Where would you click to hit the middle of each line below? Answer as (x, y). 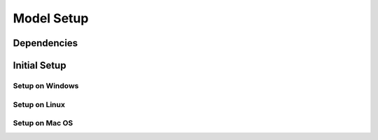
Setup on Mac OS (43, 123)
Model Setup (51, 18)
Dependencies (45, 43)
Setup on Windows (46, 85)
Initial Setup (40, 65)
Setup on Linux (39, 104)
